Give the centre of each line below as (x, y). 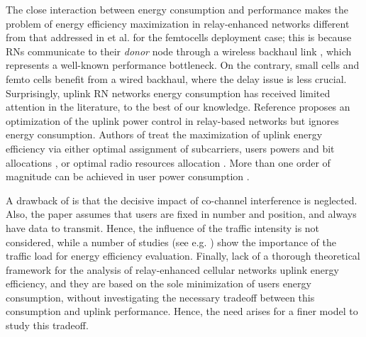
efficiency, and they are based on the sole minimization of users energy (159, 283)
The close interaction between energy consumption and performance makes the (177, 9)
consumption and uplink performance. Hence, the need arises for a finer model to (182, 311)
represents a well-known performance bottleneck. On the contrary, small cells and (183, 65)
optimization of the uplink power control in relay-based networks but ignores (172, 120)
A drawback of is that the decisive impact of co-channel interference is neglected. (182, 200)
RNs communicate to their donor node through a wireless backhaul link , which (179, 51)
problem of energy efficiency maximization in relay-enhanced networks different (178, 23)
